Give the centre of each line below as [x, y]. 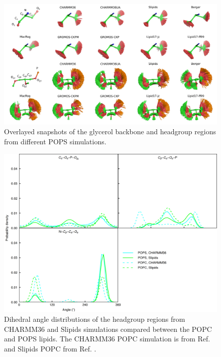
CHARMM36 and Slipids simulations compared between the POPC [108, 329]
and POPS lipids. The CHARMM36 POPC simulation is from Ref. [107, 339]
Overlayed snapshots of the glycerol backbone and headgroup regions [110, 131]
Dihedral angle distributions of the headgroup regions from [95, 319]
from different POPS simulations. [55, 141]
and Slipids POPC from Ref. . [50, 348]
